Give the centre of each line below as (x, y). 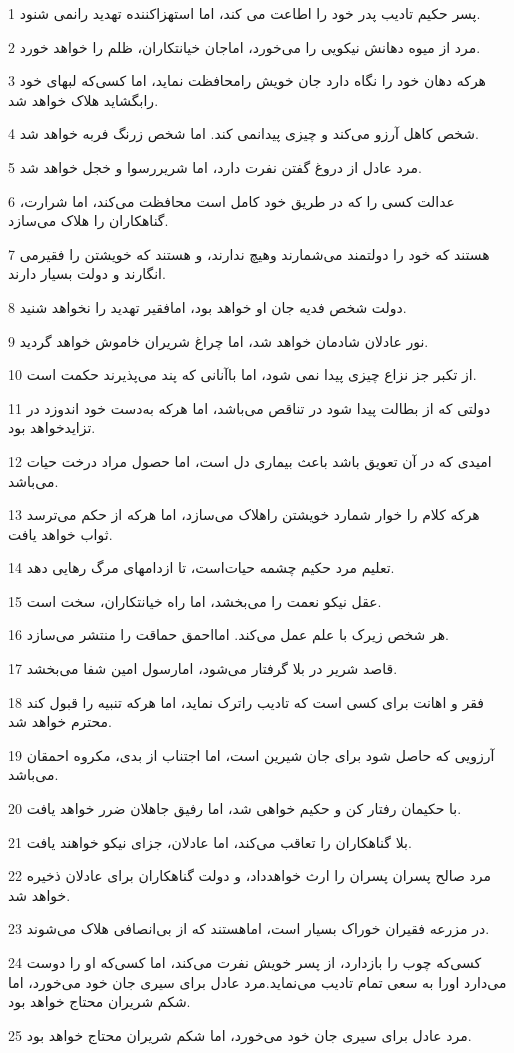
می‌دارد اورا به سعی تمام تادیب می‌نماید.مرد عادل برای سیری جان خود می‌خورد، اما (257, 981)
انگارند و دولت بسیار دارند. (87, 273)
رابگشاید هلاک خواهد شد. (83, 99)
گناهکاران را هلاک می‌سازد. (88, 220)
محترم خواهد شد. (60, 721)
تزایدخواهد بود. (52, 427)
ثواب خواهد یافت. (60, 533)
